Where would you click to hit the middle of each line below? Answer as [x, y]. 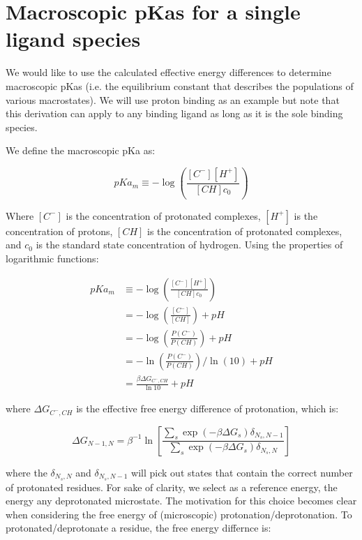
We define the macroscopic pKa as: [81, 150]
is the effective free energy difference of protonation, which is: [208, 408]
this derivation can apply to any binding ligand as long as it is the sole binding [174, 113]
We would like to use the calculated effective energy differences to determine [168, 72]
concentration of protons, [59, 231]
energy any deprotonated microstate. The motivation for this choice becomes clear [181, 501]
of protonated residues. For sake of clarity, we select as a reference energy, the [172, 487]
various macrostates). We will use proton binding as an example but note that [173, 99]
